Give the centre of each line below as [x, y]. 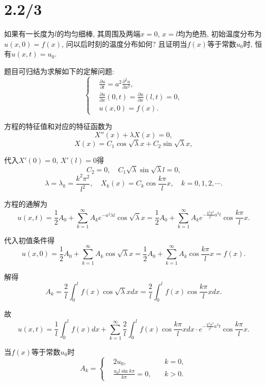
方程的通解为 [26, 204]
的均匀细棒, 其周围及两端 [99, 34]
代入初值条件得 [29, 240]
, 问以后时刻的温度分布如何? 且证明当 [124, 43]
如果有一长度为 [29, 34]
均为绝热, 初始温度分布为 [220, 34]
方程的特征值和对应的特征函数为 [58, 126]
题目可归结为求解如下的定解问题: [59, 71]
